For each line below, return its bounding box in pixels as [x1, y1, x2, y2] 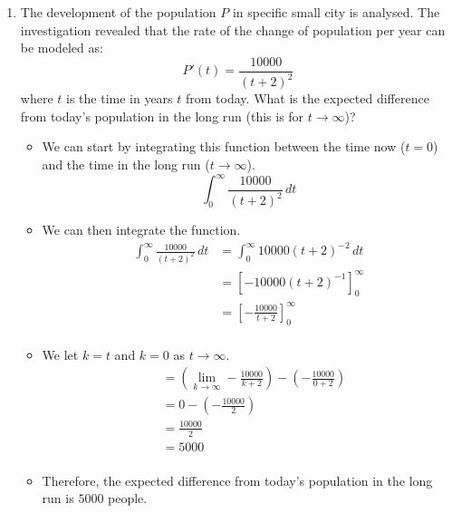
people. [108, 489, 148, 508]
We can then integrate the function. [42, 220, 241, 238]
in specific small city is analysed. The [232, 3, 440, 21]
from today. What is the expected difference [186, 89, 429, 108]
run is [42, 489, 74, 508]
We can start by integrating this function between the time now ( [42, 137, 406, 156]
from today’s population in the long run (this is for [20, 106, 304, 125]
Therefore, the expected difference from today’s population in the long [42, 470, 433, 489]
